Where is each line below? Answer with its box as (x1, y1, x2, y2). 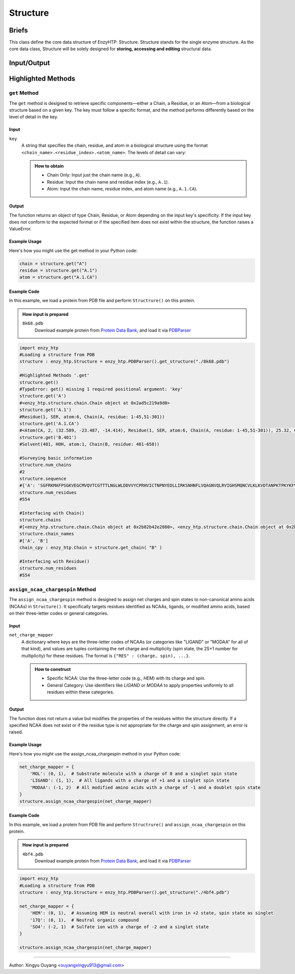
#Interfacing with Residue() (19, 559, 90, 564)
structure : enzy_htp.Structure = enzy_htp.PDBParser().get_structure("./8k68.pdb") (19, 359, 230, 364)
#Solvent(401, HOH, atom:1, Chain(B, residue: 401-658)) (19, 441, 160, 447)
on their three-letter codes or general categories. (9, 610, 109, 616)
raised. (9, 729, 23, 735)
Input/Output (9, 59, 50, 67)
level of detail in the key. (9, 114, 59, 120)
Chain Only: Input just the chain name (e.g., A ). (47, 172, 141, 178)
